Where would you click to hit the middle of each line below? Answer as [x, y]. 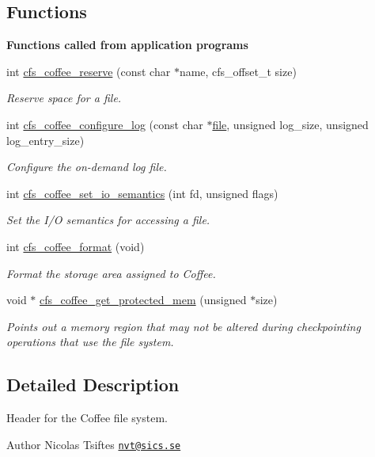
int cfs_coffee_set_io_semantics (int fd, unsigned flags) [142, 193]
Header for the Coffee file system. [87, 418]
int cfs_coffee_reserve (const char [89, 71]
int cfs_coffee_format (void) [76, 246]
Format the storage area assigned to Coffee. [111, 273]
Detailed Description [93, 385]
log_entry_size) [45, 140]
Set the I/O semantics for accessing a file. [108, 220]
